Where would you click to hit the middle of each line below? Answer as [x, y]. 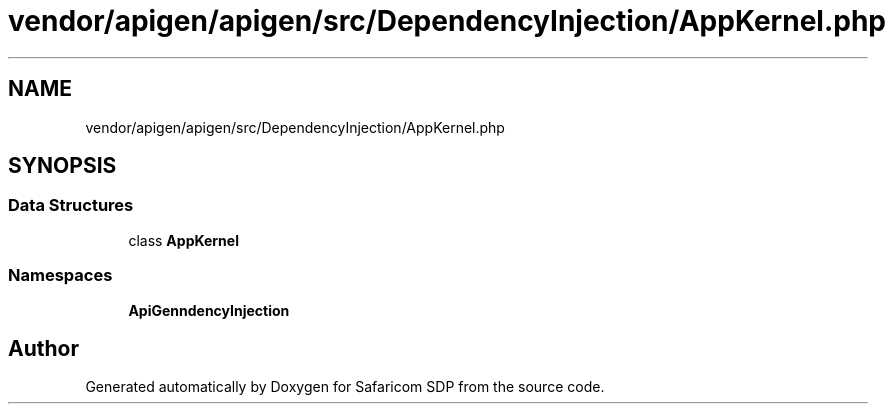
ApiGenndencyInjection [209, 310]
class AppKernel [183, 240]
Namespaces [60, 275]
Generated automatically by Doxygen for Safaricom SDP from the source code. [345, 387]
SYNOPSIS [62, 166]
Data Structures [71, 205]
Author [43, 348]
